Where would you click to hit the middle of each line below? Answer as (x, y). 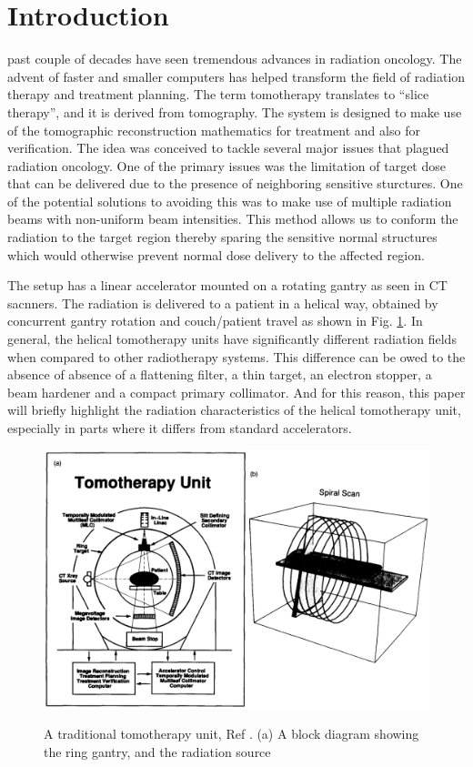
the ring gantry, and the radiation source (157, 751)
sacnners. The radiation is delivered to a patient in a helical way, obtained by (223, 303)
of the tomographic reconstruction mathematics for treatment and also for (214, 130)
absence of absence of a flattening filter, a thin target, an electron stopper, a (220, 374)
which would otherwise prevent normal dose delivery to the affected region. (216, 254)
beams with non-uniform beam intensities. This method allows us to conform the (233, 219)
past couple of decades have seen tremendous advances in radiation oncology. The (235, 59)
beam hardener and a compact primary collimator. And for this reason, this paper (236, 392)
